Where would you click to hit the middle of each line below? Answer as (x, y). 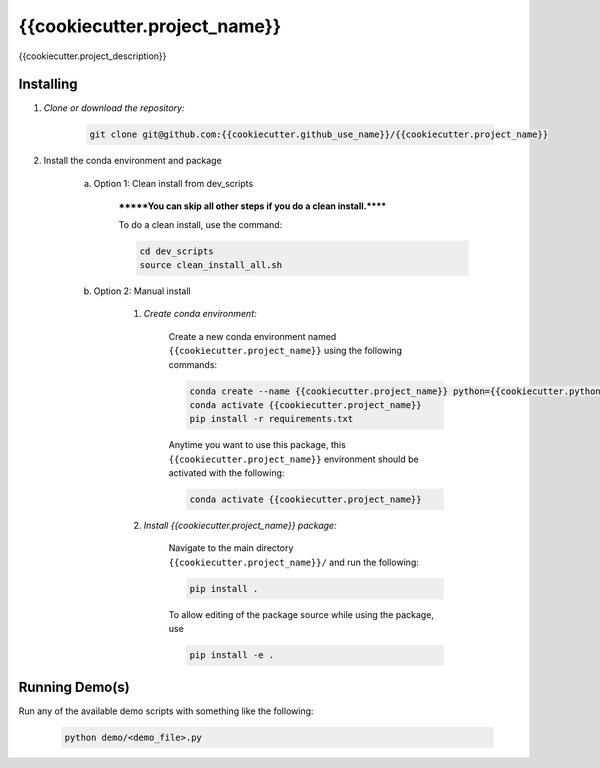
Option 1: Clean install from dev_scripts (173, 183)
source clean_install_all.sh (211, 264)
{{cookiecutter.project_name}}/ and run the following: (293, 562)
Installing (48, 84)
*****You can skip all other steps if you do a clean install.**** (252, 206)
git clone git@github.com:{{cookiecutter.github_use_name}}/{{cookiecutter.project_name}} (319, 134)
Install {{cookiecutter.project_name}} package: (240, 526)
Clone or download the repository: (114, 108)
